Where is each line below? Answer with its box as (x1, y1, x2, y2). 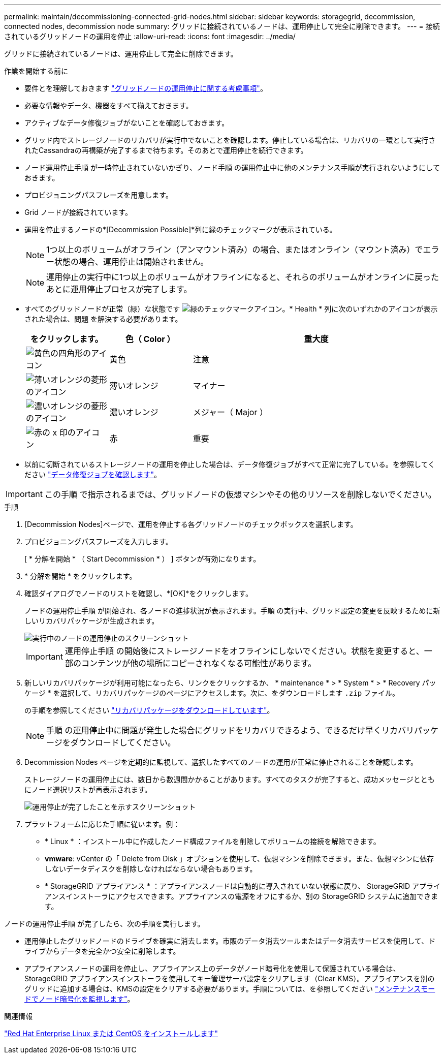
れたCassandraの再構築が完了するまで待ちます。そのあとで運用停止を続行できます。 (24, 146, 308, 154)
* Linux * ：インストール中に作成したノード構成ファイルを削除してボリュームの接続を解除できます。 (45, 837, 380, 846)
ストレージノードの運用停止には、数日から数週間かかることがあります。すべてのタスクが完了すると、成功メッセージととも (24, 775, 435, 784)
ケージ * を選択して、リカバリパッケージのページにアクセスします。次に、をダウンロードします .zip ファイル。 (24, 689, 399, 697)
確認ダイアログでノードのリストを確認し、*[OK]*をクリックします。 (24, 589, 252, 598)
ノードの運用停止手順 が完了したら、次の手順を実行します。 (4, 919, 205, 928)
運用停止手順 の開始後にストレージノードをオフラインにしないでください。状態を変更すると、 (65, 646, 424, 656)
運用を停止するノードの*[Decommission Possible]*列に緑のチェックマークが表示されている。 (24, 225, 337, 234)
